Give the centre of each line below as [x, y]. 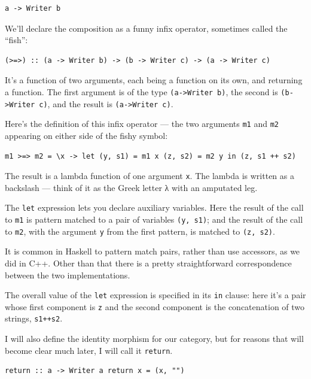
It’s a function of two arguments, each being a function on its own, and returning [154, 80]
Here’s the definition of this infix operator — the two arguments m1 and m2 [142, 124]
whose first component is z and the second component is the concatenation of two [155, 306]
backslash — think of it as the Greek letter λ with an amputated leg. [131, 187]
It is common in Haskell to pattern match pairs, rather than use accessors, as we [153, 251]
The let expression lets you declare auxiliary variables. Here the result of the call [154, 207]
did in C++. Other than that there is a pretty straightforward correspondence [148, 263]
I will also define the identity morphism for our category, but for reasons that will [154, 339]
